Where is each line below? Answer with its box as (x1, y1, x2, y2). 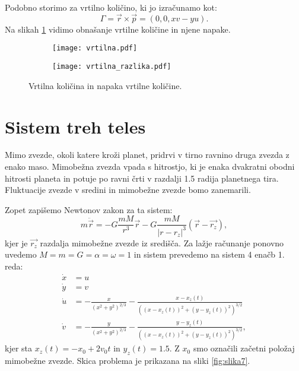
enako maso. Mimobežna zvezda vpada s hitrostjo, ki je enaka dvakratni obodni (5, 160, 295, 173)
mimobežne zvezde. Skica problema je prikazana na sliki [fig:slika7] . (5, 354, 250, 367)
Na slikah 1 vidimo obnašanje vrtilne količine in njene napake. (5, 23, 231, 35)
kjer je (5, 236, 28, 249)
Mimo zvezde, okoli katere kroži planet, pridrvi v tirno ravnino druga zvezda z (5, 148, 290, 161)
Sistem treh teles (5, 114, 146, 138)
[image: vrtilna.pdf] (52, 44, 138, 53)
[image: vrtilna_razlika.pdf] (52, 62, 171, 71)
